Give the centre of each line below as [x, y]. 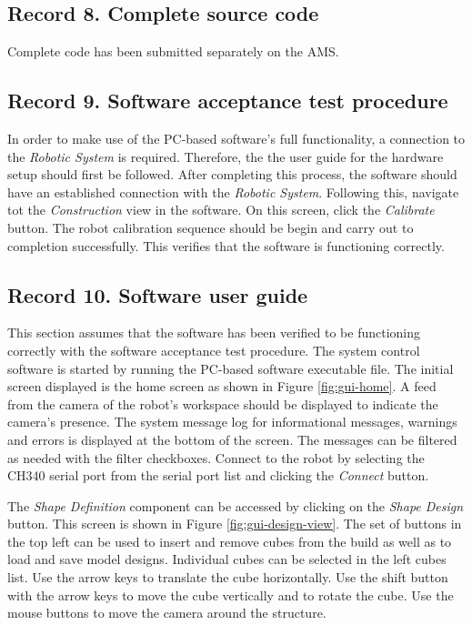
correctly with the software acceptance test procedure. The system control [214, 350]
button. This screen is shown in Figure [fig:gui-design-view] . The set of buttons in [235, 524]
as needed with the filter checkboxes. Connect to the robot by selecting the [216, 457]
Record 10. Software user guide [158, 294]
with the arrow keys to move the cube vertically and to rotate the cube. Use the [231, 595]
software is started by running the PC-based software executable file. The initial [231, 368]
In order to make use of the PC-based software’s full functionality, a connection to [236, 138]
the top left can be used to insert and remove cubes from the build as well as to [230, 541]
